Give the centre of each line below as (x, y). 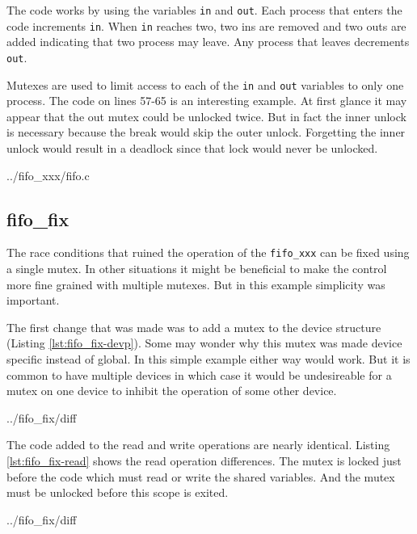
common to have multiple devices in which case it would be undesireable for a (199, 374)
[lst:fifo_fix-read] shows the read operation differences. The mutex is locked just (204, 460)
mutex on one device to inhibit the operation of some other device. (172, 391)
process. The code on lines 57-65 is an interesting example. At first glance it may (207, 101)
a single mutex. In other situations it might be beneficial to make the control (197, 269)
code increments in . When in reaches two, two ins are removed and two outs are (206, 25)
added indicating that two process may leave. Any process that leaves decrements (208, 42)
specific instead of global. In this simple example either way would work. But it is (208, 359)
